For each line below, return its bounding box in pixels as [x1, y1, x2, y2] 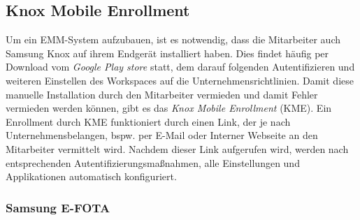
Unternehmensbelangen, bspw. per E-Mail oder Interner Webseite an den [6, 128, 318, 142]
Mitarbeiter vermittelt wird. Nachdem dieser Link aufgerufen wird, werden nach [6, 141, 349, 156]
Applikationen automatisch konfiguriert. [6, 169, 177, 184]
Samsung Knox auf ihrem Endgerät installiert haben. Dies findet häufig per [6, 45, 329, 60]
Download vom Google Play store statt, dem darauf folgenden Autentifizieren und [6, 59, 355, 74]
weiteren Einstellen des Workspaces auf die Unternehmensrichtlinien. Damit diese [6, 73, 354, 87]
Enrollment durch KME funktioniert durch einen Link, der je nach [6, 114, 291, 129]
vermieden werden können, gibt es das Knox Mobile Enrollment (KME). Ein [6, 101, 332, 115]
